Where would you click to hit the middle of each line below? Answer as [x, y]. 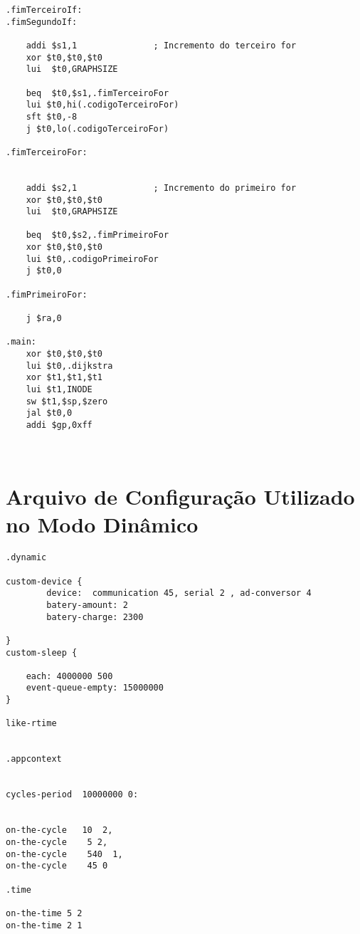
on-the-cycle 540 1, [64, 854]
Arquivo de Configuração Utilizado [180, 497]
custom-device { [44, 581]
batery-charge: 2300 [95, 617]
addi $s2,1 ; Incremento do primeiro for [161, 188]
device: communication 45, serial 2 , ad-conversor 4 [179, 593]
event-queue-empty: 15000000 [95, 688]
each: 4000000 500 [69, 676]
